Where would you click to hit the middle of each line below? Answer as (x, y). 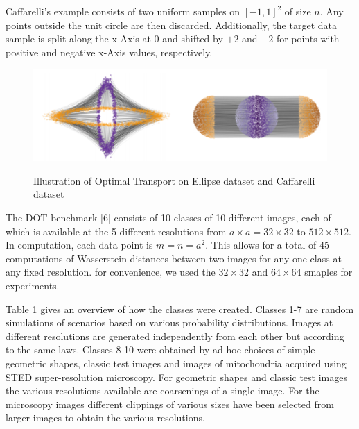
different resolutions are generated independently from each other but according (175, 336)
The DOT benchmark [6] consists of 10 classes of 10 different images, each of (168, 218)
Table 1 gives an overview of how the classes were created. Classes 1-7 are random (180, 309)
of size (298, 11)
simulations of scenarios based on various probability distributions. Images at (169, 322)
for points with (308, 39)
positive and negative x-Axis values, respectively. (109, 52)
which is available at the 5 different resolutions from (116, 231)
